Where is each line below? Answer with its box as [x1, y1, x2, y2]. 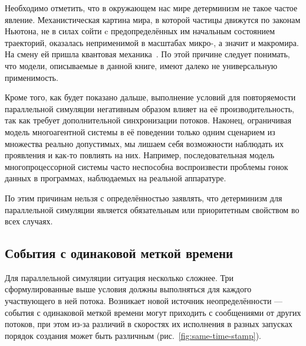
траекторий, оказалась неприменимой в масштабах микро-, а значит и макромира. [5, 36, 299, 48]
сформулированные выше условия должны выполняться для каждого [5, 283, 252, 295]
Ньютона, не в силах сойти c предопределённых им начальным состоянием [5, 25, 275, 37]
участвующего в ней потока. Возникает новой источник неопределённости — [5, 295, 283, 307]
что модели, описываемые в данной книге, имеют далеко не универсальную [5, 59, 278, 71]
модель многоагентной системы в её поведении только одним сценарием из [5, 125, 275, 138]
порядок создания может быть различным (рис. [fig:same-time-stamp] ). [5, 329, 262, 341]
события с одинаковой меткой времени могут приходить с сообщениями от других [5, 306, 301, 318]
